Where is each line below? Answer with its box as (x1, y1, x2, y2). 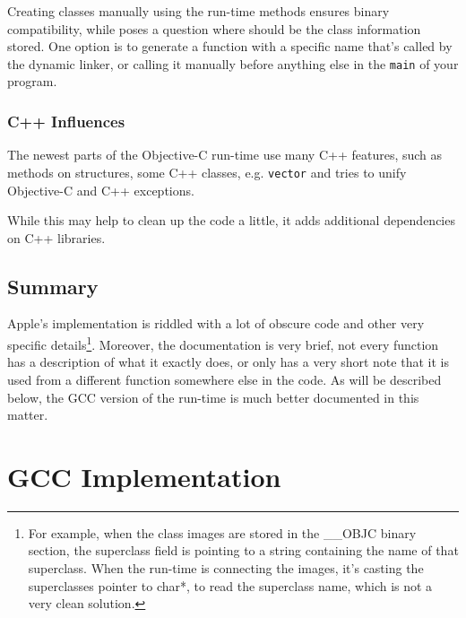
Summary (7, 272, 99, 300)
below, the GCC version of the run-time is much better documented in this (7, 387, 419, 406)
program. (7, 72, 57, 91)
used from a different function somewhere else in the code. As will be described (7, 370, 442, 388)
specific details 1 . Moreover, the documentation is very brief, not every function (7, 333, 439, 353)
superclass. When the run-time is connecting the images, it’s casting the (28, 559, 424, 578)
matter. (7, 405, 48, 424)
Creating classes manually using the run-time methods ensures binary (7, 2, 390, 20)
